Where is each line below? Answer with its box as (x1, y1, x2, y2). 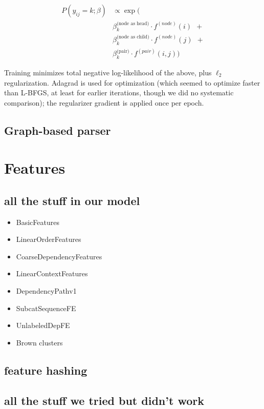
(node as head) (117, 21, 149, 27)
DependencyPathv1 (16, 285, 77, 296)
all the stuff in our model (4, 192, 140, 208)
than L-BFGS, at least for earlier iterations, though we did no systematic (4, 87, 234, 98)
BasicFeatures (16, 216, 59, 227)
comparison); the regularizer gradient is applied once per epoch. (4, 97, 204, 108)
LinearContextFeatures (16, 268, 88, 279)
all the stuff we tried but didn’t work (4, 392, 204, 408)
